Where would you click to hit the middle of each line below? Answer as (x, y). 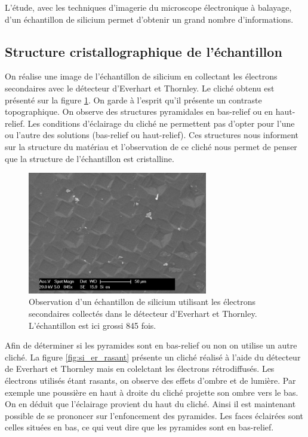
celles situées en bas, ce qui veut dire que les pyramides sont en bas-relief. (139, 427)
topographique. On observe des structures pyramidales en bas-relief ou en (139, 111)
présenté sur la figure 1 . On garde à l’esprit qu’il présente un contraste (133, 100)
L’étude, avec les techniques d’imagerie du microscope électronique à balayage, (148, 7)
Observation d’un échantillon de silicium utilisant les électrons (142, 302)
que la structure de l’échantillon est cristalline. (90, 158)
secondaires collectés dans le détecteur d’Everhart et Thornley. (143, 314)
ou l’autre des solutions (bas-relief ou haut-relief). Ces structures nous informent (152, 135)
